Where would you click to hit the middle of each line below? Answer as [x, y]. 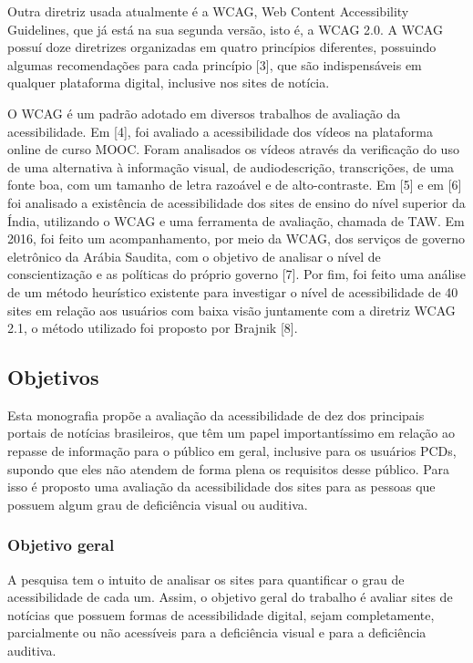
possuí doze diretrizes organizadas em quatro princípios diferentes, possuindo [222, 47]
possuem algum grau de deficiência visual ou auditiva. [158, 504]
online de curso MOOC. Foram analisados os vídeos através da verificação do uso [233, 149]
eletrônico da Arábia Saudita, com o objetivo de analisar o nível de [194, 256]
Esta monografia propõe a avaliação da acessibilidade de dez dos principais [216, 414]
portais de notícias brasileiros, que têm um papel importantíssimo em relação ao [231, 433]
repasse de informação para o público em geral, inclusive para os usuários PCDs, [232, 451]
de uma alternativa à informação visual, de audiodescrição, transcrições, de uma [231, 166]
